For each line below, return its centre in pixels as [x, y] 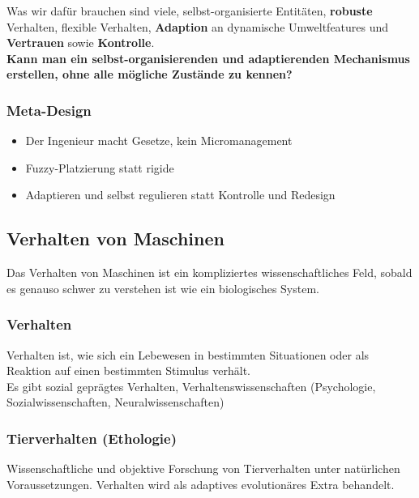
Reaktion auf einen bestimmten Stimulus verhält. [129, 370]
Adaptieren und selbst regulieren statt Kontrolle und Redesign [180, 195]
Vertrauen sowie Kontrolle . [81, 43]
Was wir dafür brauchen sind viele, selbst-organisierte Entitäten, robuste [190, 11]
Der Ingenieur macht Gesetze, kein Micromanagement [159, 140]
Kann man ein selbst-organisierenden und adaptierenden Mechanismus [208, 58]
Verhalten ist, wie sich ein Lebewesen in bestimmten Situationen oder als [188, 354]
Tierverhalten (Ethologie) [92, 438]
